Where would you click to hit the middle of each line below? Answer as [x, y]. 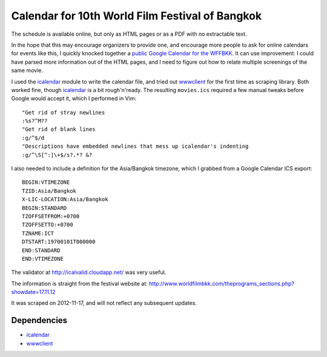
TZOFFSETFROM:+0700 [51, 216]
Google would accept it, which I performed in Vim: [74, 98]
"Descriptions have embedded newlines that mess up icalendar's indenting [135, 146]
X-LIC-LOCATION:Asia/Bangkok [65, 199]
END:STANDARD [41, 250]
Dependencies [39, 320]
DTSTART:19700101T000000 [59, 242]
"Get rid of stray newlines [64, 112]
